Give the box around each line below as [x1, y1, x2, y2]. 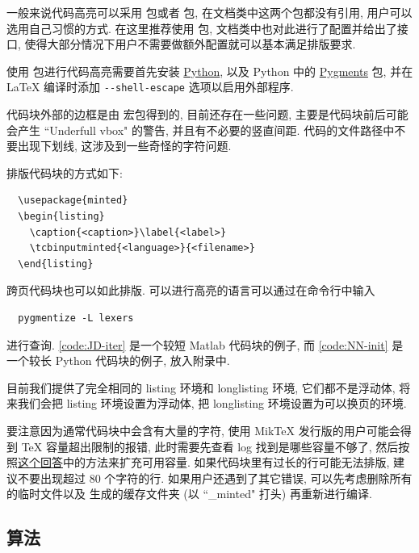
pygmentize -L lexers [18, 312, 134, 324]
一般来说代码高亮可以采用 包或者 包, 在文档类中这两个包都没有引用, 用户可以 [6, 4, 413, 20]
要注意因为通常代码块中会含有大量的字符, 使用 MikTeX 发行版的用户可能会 [6, 421, 400, 438]
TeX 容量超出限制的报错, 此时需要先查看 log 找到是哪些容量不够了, [21, 438, 372, 455]
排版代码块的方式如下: [6, 164, 123, 181]
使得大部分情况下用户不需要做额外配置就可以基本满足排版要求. [24, 36, 356, 52]
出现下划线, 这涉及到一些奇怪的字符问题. [17, 137, 232, 154]
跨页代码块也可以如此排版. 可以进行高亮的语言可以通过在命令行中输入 [6, 282, 375, 299]
